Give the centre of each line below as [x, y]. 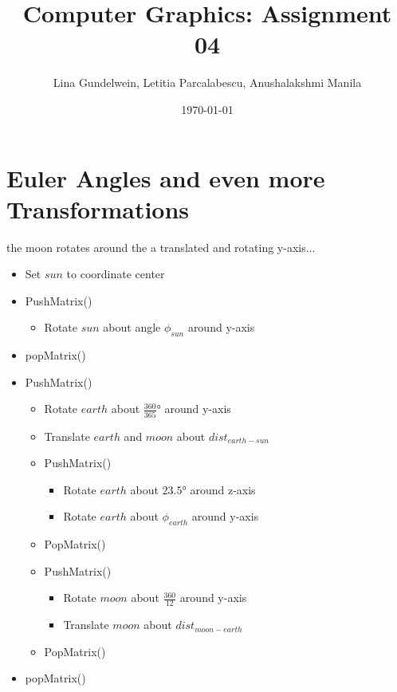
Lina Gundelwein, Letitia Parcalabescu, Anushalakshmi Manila [207, 83]
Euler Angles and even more [166, 177]
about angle [132, 327]
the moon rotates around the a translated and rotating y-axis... [161, 247]
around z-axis [223, 489]
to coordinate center [116, 274]
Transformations [98, 208]
